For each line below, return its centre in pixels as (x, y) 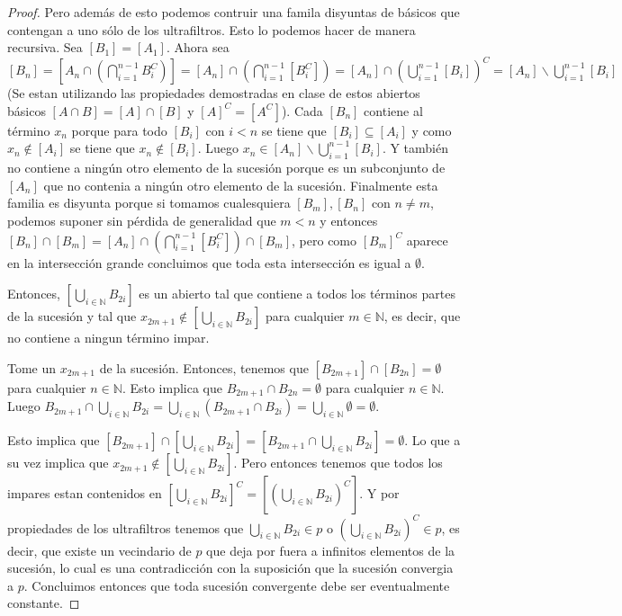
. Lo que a (433, 440)
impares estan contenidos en (85, 493)
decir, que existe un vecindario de (99, 550)
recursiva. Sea (45, 47)
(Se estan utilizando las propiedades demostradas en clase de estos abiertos (214, 93)
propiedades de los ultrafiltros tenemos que (126, 527)
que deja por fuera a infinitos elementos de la (331, 550)
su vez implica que (58, 463)
